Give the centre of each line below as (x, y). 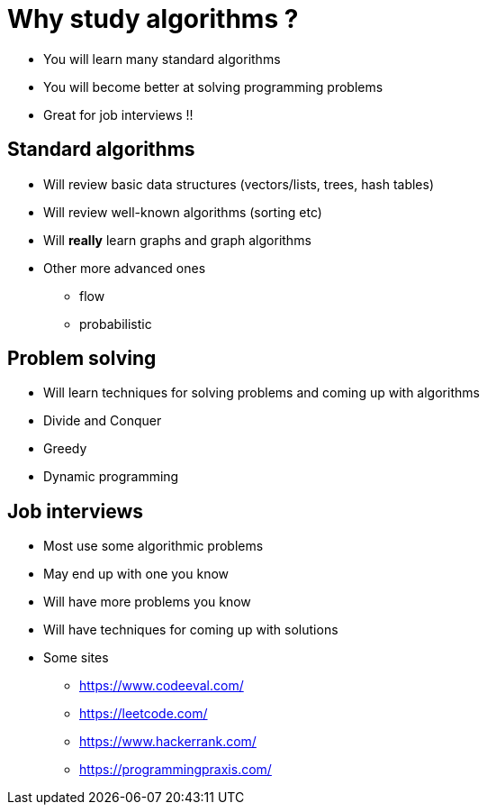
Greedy (65, 449)
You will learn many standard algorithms (162, 59)
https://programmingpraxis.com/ (176, 770)
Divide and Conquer (103, 421)
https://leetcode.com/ (144, 714)
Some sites (76, 658)
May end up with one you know (136, 574)
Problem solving (82, 359)
